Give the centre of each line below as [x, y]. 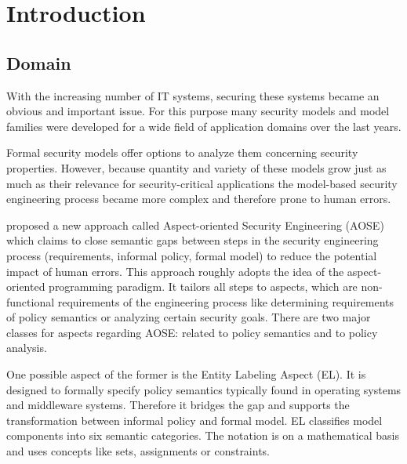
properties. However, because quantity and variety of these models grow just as [196, 167]
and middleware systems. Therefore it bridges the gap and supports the [178, 405]
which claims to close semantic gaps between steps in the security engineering [193, 240]
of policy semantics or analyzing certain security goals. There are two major [189, 317]
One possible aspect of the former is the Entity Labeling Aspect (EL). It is [186, 374]
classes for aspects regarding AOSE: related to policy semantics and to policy [192, 332]
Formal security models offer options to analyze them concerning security [182, 152]
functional [31, 301]
